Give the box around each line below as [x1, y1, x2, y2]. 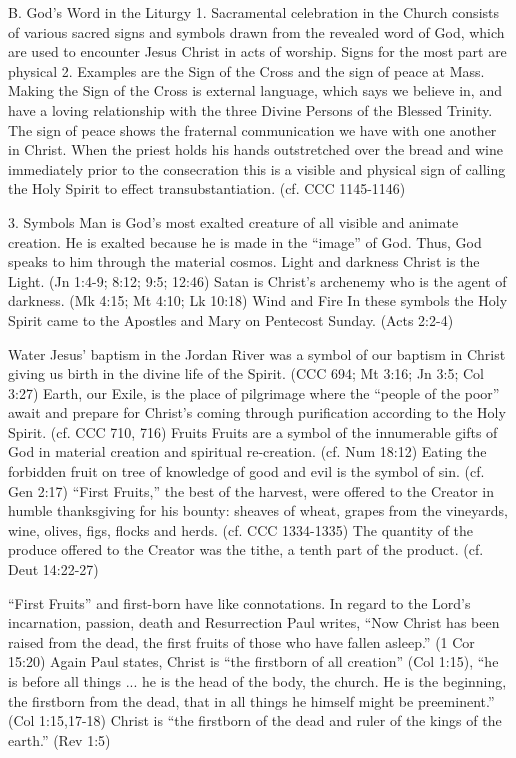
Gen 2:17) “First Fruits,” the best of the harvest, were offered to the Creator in [8, 480, 494, 501]
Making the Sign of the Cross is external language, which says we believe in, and [8, 80, 502, 101]
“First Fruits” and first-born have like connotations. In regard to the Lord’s [8, 592, 471, 613]
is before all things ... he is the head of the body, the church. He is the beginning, [8, 671, 507, 691]
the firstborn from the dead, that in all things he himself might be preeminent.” [8, 690, 495, 711]
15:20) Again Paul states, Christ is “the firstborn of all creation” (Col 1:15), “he [8, 651, 499, 672]
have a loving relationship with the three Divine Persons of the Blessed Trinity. [8, 99, 493, 120]
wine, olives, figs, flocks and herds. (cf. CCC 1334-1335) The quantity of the [8, 519, 474, 540]
